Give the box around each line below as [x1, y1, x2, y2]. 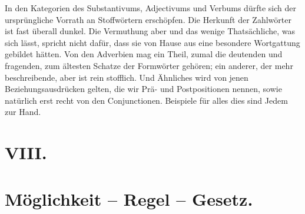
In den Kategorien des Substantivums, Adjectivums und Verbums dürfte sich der [5, 2, 296, 14]
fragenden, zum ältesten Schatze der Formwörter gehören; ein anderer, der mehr [5, 59, 293, 71]
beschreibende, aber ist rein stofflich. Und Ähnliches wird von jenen [5, 71, 248, 83]
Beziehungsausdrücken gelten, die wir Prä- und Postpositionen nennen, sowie [5, 83, 282, 95]
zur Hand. [5, 106, 41, 118]
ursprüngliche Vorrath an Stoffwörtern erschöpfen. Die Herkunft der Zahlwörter [5, 13, 291, 25]
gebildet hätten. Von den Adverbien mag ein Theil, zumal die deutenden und [5, 48, 283, 60]
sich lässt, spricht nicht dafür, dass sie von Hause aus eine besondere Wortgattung [5, 36, 300, 48]
